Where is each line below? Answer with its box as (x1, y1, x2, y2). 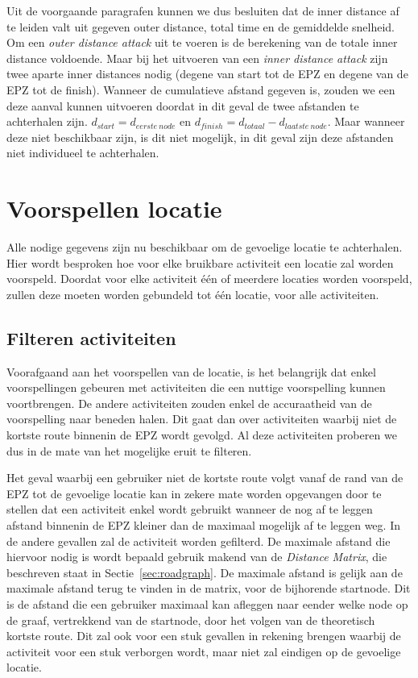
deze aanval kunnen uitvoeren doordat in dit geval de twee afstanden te (6, 97, 359, 114)
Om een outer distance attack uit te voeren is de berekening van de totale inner (6, 34, 398, 51)
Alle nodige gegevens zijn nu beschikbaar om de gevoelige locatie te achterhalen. (6, 239, 403, 256)
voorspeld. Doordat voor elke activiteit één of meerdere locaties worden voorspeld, (6, 270, 412, 287)
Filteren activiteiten (6, 325, 176, 350)
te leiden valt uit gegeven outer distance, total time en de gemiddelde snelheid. (6, 18, 395, 35)
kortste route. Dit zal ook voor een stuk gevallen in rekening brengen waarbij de (6, 627, 401, 644)
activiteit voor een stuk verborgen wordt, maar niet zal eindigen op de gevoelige (6, 643, 401, 659)
